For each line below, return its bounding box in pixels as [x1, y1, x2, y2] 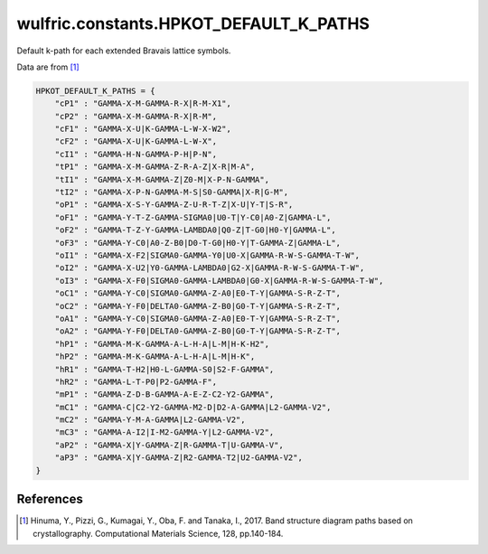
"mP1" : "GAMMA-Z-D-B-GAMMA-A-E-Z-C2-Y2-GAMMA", [54, 390, 275, 399]
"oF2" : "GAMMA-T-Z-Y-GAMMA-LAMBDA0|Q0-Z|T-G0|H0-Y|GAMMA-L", [54, 225, 336, 235]
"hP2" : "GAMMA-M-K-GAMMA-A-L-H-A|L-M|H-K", [54, 352, 256, 362]
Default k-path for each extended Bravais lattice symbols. [16, 45, 231, 56]
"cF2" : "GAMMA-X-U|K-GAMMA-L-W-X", [54, 136, 217, 146]
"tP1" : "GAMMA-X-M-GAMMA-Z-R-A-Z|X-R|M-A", [54, 162, 256, 172]
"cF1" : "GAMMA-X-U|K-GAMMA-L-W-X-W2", [54, 124, 232, 135]
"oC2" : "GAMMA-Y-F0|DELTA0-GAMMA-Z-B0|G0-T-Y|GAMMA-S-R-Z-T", [54, 301, 342, 311]
